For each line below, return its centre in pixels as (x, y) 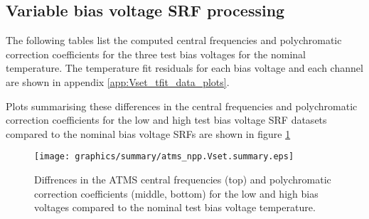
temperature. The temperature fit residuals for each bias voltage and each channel (184, 68)
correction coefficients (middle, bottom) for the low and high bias (176, 193)
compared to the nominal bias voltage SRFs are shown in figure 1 (148, 133)
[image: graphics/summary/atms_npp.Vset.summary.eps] (164, 157)
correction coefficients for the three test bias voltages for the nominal (156, 54)
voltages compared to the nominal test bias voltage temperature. (175, 207)
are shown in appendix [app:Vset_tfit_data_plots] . (118, 81)
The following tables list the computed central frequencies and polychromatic (174, 40)
